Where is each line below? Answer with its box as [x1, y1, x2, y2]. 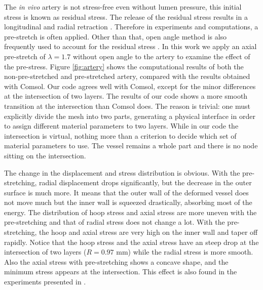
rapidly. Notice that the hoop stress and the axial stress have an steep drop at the [4, 236, 259, 247]
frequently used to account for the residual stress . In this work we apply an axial [4, 41, 257, 52]
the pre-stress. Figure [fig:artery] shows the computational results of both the [4, 61, 244, 71]
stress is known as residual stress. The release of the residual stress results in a [4, 11, 248, 22]
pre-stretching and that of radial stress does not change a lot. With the [4, 217, 225, 227]
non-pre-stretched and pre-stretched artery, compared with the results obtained [4, 71, 250, 81]
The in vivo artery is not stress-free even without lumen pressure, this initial [4, 2, 242, 12]
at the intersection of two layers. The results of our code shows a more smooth [4, 91, 248, 101]
